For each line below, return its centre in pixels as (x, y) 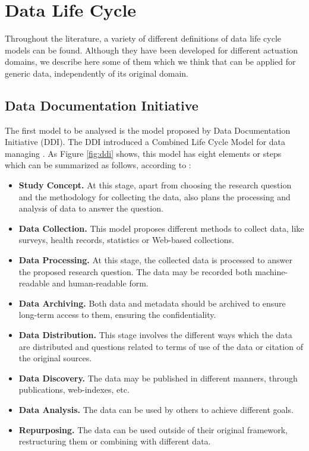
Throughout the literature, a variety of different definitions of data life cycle (143, 38)
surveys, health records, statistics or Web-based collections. (126, 240)
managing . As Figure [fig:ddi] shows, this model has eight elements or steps (143, 153)
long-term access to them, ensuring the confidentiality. (117, 315)
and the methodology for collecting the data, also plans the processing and (154, 196)
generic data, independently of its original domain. (97, 73)
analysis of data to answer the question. (91, 208)
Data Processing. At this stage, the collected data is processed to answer (155, 260)
